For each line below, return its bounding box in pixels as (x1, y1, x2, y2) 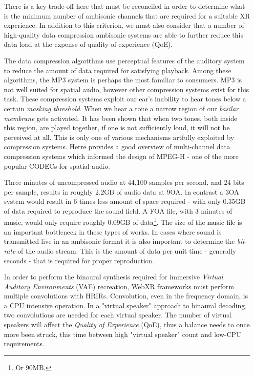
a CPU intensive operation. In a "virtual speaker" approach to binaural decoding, (4, 300, 247, 310)
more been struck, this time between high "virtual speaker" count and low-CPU (4, 329, 241, 339)
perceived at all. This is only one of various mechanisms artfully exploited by (4, 132, 234, 142)
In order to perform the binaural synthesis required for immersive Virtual (4, 272, 223, 282)
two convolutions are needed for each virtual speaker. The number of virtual (4, 310, 232, 320)
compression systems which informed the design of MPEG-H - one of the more (4, 151, 239, 161)
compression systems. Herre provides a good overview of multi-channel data (4, 141, 231, 152)
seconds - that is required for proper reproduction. (4, 255, 154, 265)
